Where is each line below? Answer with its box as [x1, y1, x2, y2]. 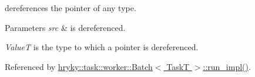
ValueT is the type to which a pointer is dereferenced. [5, 41, 199, 53]
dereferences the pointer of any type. [5, 2, 136, 13]
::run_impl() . [203, 60, 251, 72]
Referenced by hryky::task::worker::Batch [5, 60, 153, 72]
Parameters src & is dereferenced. [5, 21, 126, 33]
